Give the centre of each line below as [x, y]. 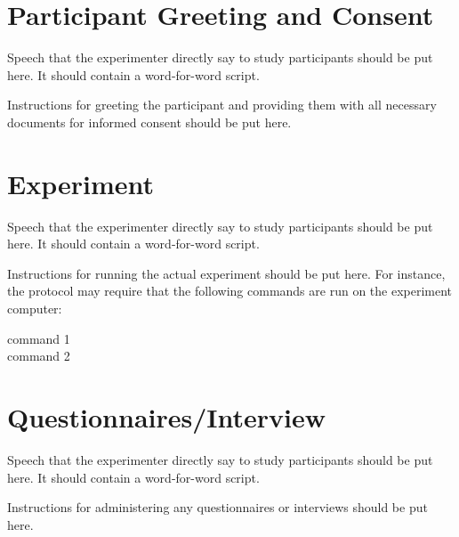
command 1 [39, 338]
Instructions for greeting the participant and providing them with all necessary [222, 105]
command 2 [39, 356]
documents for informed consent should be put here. [149, 122]
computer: [35, 308]
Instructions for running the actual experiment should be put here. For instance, [226, 273]
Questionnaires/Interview [167, 416]
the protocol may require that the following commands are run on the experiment [230, 291]
